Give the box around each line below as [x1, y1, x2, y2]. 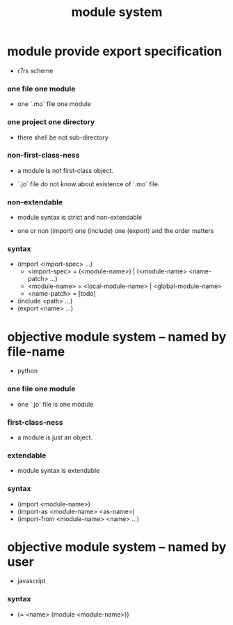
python [17, 367, 38, 375]
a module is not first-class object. [17, 166, 113, 174]
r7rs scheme [17, 66, 54, 75]
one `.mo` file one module [17, 100, 92, 108]
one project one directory [7, 117, 95, 127]
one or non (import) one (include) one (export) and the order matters [17, 227, 214, 235]
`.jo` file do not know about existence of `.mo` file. [17, 179, 160, 188]
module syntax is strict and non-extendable [17, 213, 143, 222]
